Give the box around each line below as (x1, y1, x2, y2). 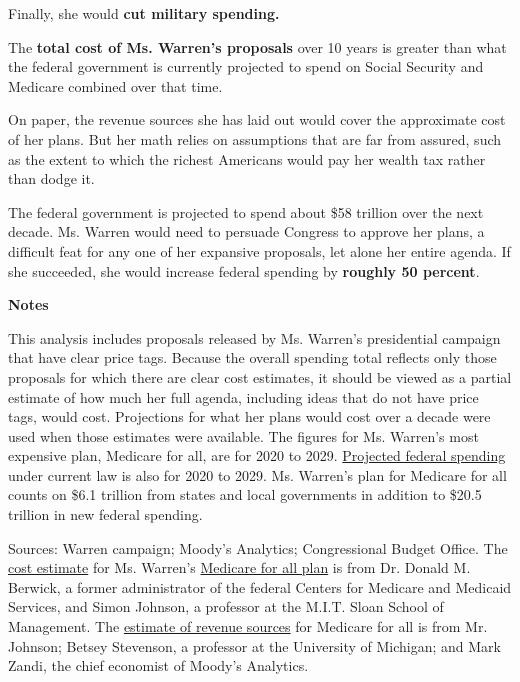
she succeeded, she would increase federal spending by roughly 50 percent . (8, 260, 480, 281)
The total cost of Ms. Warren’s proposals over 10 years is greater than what (8, 36, 507, 57)
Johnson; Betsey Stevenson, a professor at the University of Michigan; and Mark (8, 635, 501, 656)
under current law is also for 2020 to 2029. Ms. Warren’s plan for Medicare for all (8, 464, 507, 485)
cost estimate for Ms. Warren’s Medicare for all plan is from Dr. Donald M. (8, 557, 471, 578)
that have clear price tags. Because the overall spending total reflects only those (8, 347, 497, 368)
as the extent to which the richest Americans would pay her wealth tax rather (8, 148, 486, 169)
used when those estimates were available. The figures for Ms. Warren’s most (8, 425, 479, 446)
